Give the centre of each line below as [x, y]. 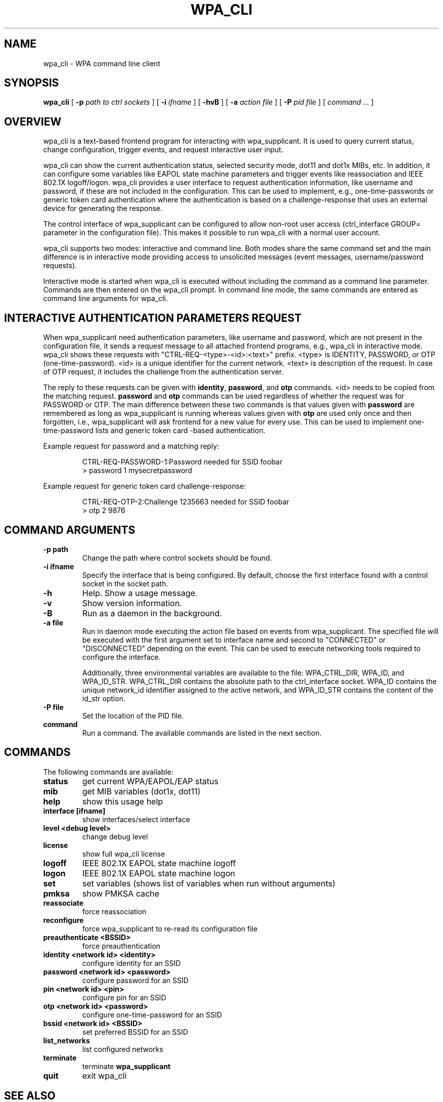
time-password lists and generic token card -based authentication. [154, 431]
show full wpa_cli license [124, 854]
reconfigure [63, 920]
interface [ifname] [74, 811]
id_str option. [104, 698]
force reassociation [114, 911]
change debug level [115, 836]
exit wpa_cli [104, 1075]
